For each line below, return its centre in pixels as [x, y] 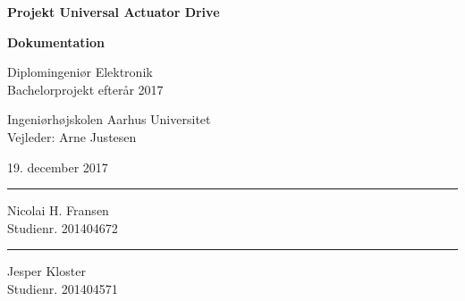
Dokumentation [56, 42]
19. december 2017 [58, 167]
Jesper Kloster [46, 271]
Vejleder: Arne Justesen [72, 136]
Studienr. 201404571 [63, 288]
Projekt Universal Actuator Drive [114, 12]
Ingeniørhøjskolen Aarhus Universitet [109, 119]
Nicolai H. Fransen [58, 210]
